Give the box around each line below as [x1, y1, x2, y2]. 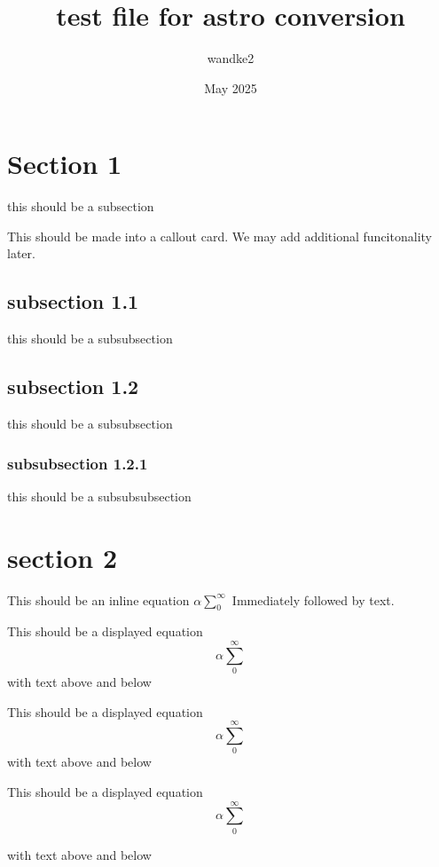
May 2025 [204, 78, 257, 97]
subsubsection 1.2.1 [7, 452, 148, 474]
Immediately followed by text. [231, 590, 395, 609]
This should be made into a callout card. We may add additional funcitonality [7, 226, 432, 245]
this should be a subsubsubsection [7, 486, 192, 505]
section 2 [7, 539, 118, 575]
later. [7, 244, 35, 263]
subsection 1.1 [7, 288, 139, 315]
